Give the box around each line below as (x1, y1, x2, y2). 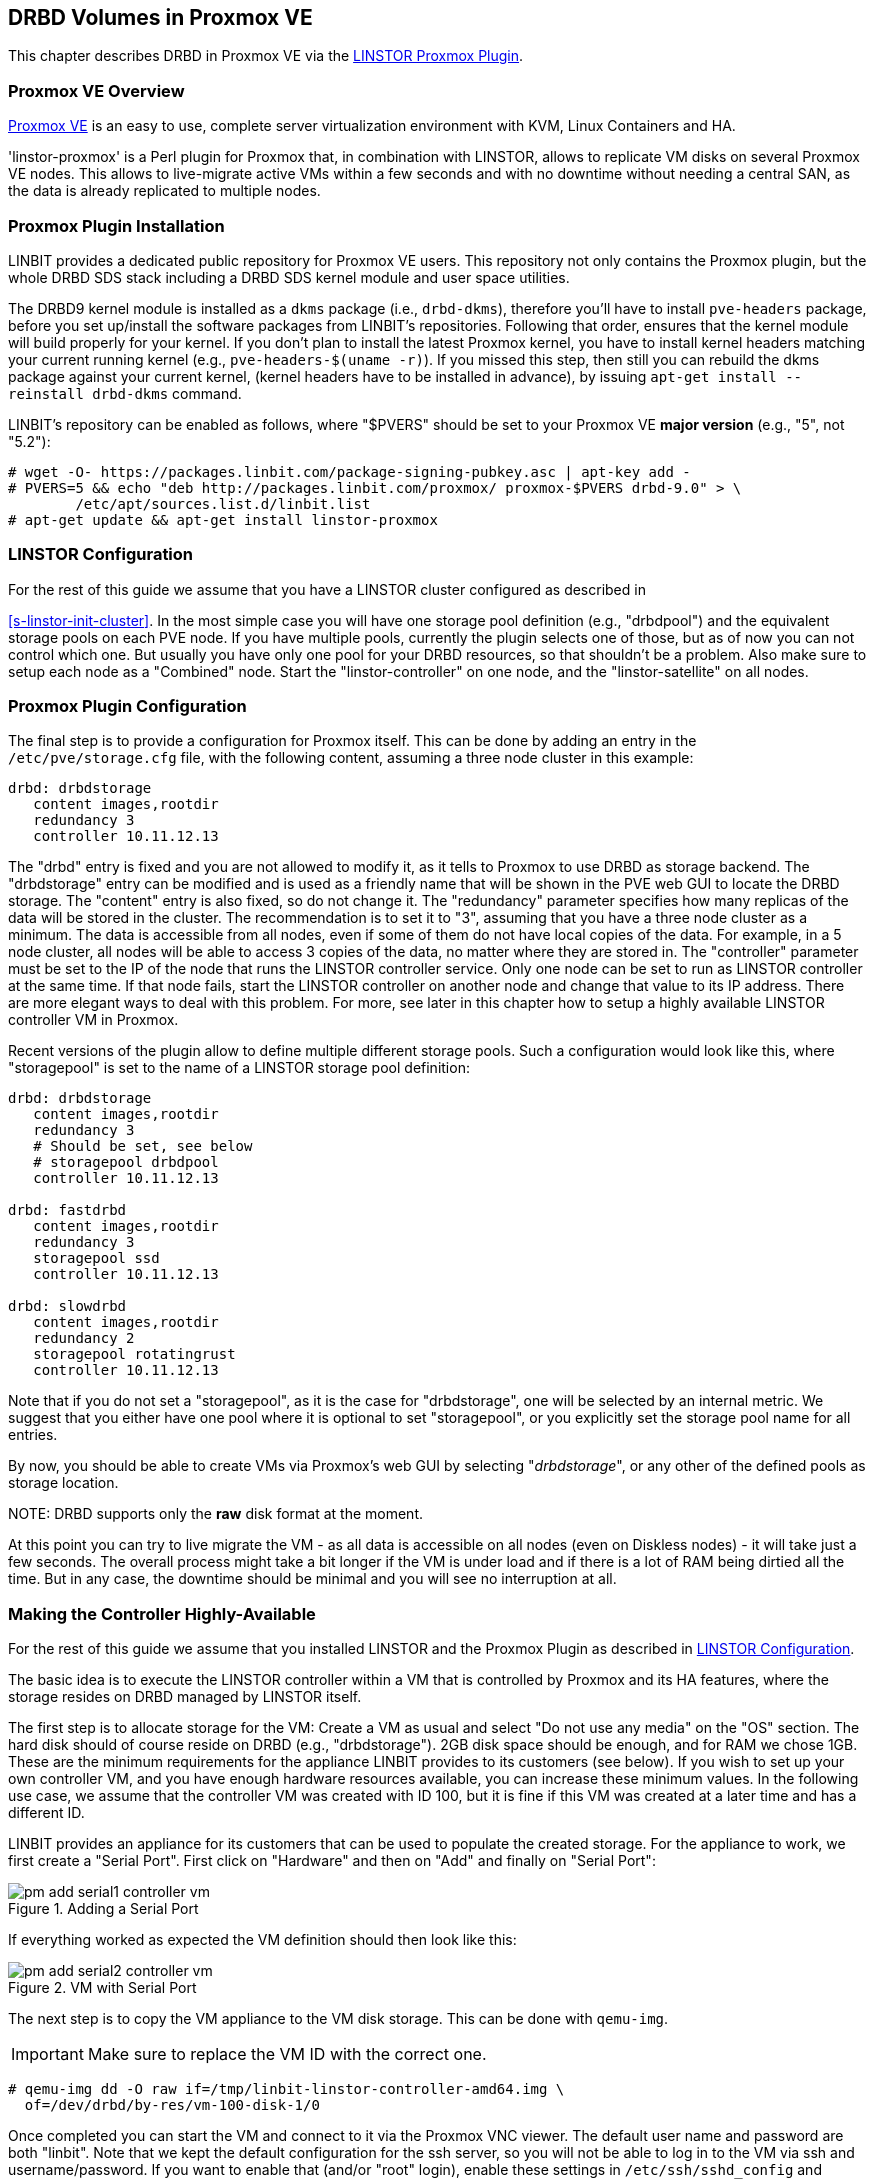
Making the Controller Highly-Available (8, 1603, 316, 1624)
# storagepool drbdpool (33, 1154, 219, 1171)
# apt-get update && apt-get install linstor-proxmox (8, 511, 438, 528)
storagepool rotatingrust (33, 1346, 236, 1363)
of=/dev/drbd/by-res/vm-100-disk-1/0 (24, 2097, 320, 2114)
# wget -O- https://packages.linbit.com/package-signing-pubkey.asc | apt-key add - (8, 463, 691, 480)
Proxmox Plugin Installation (8, 215, 225, 236)
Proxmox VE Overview (8, 80, 185, 101)
